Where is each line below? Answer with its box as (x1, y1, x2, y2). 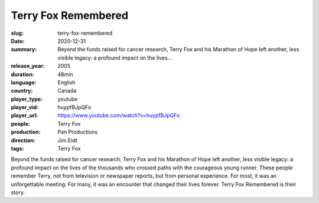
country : (11, 87, 33, 94)
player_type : (11, 95, 43, 103)
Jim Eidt (57, 136, 77, 144)
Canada (57, 87, 77, 94)
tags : (11, 145, 24, 152)
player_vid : (11, 104, 38, 111)
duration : (11, 71, 35, 78)
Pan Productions (57, 129, 98, 136)
